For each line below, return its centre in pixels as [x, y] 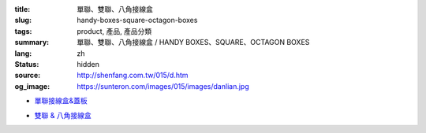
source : [28, 76]
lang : [23, 53]
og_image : [32, 86]
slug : [23, 20]
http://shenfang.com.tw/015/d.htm [133, 76]
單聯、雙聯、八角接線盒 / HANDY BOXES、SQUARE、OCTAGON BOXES [193, 42]
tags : [23, 31]
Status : [27, 64]
